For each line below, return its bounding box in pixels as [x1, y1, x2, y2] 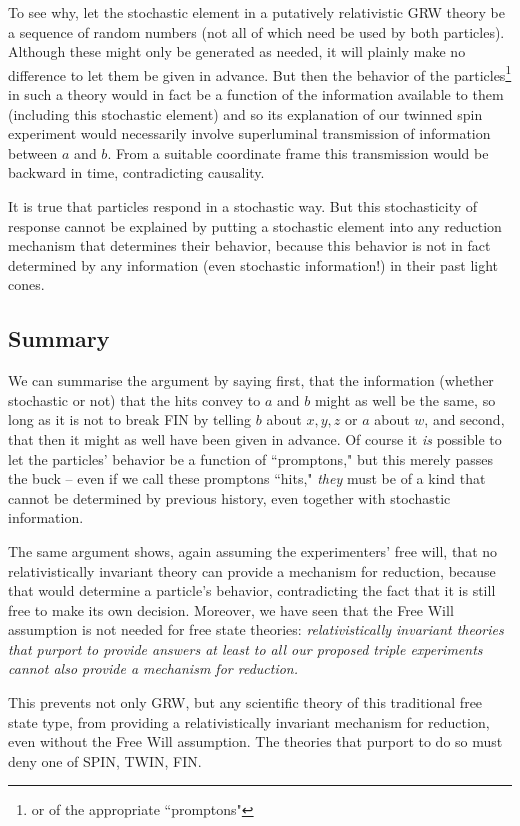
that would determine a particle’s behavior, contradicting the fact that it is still [8, 580, 496, 601]
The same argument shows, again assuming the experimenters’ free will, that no [8, 540, 498, 561]
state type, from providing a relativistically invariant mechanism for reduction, [8, 711, 490, 732]
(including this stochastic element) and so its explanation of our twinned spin [8, 103, 483, 124]
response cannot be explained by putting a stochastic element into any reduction [8, 215, 502, 236]
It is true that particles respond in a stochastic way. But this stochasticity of [8, 196, 478, 216]
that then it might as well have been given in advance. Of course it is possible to [8, 428, 502, 449]
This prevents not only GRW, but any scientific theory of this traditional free [8, 692, 483, 713]
